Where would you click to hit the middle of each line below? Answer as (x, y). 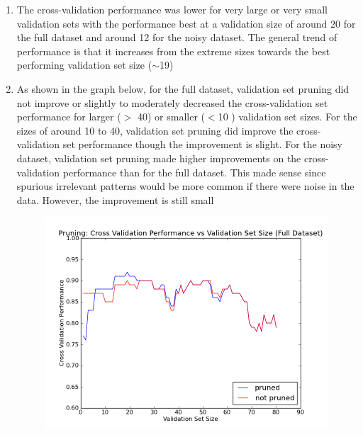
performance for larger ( (69, 117)
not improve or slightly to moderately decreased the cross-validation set (172, 102)
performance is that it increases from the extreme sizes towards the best (173, 51)
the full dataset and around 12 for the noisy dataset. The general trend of (177, 37)
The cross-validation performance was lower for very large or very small (172, 9)
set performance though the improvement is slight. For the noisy (202, 144)
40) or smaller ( (171, 117)
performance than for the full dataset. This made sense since (194, 172)
